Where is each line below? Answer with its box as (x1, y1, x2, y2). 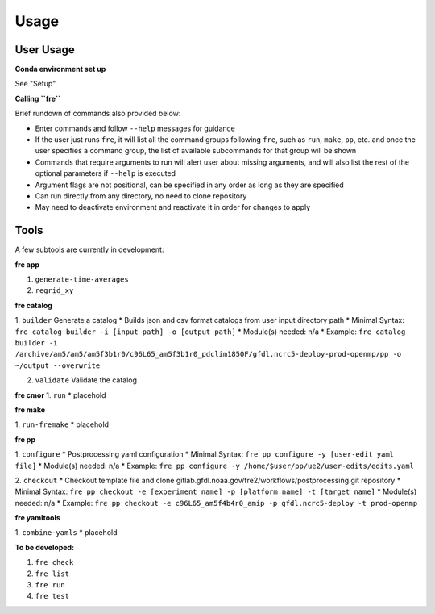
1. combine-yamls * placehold (14, 528, 118, 537)
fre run (35, 581, 66, 590)
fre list (35, 569, 70, 578)
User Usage (14, 43, 76, 56)
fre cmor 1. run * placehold (14, 390, 106, 399)
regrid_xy (35, 286, 74, 295)
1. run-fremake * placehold (14, 420, 109, 429)
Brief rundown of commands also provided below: (14, 109, 181, 119)
